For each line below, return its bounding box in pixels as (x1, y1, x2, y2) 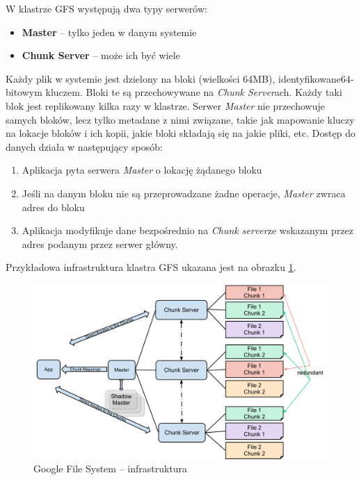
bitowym (6, 85, 42, 99)
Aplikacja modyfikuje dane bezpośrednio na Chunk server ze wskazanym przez (22, 223, 354, 238)
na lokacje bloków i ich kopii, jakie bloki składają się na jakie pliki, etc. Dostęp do (6, 126, 355, 140)
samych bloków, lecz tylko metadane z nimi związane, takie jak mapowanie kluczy (6, 112, 355, 126)
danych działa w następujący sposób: (6, 139, 163, 154)
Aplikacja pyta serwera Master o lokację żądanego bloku (22, 163, 262, 177)
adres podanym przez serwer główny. (22, 236, 178, 251)
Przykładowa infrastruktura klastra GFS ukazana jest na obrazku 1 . (6, 260, 296, 274)
